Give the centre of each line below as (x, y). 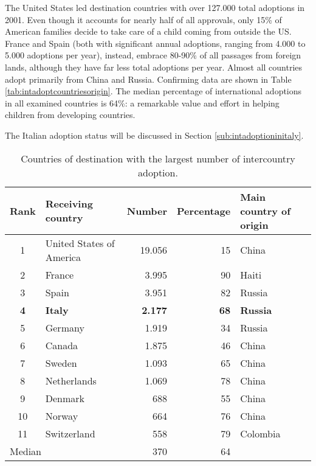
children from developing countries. (70, 115)
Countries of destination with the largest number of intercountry (158, 158)
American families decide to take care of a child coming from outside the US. (148, 31)
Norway (62, 416)
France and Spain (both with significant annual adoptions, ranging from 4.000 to (155, 43)
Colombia (260, 433)
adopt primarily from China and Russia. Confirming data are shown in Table (148, 79)
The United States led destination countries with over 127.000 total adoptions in (155, 7)
